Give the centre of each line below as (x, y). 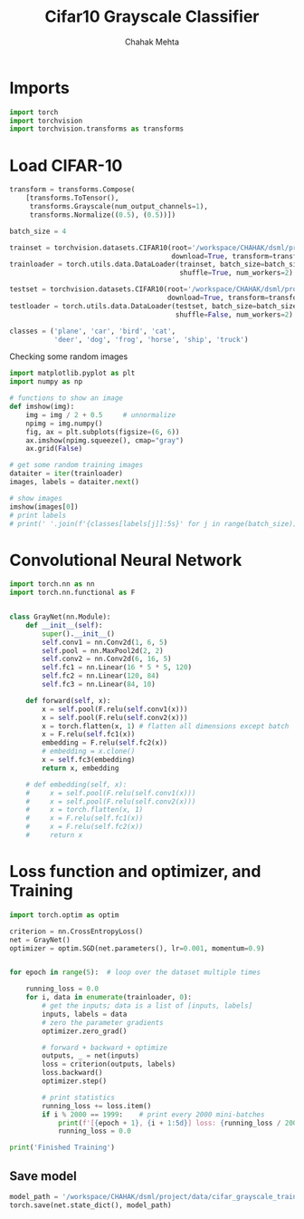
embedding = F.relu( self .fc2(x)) (105, 743)
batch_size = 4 (38, 231)
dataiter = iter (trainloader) (66, 473)
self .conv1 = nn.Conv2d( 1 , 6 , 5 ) (105, 642)
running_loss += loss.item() (97, 1106)
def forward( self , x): (68, 700)
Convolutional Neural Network (126, 560)
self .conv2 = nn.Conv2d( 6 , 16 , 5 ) (107, 659)
